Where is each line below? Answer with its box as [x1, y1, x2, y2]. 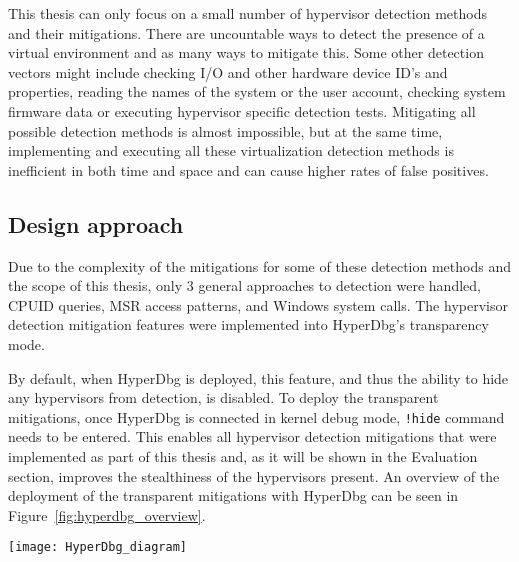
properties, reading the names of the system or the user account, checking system [8, 81, 506, 102]
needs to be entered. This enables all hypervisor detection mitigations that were [8, 426, 497, 447]
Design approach [8, 208, 184, 239]
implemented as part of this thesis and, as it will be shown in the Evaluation [8, 445, 478, 466]
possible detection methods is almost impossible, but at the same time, [8, 120, 443, 141]
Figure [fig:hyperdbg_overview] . [8, 504, 206, 525]
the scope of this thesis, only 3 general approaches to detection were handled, [8, 275, 481, 296]
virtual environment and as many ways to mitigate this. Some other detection [8, 42, 484, 63]
